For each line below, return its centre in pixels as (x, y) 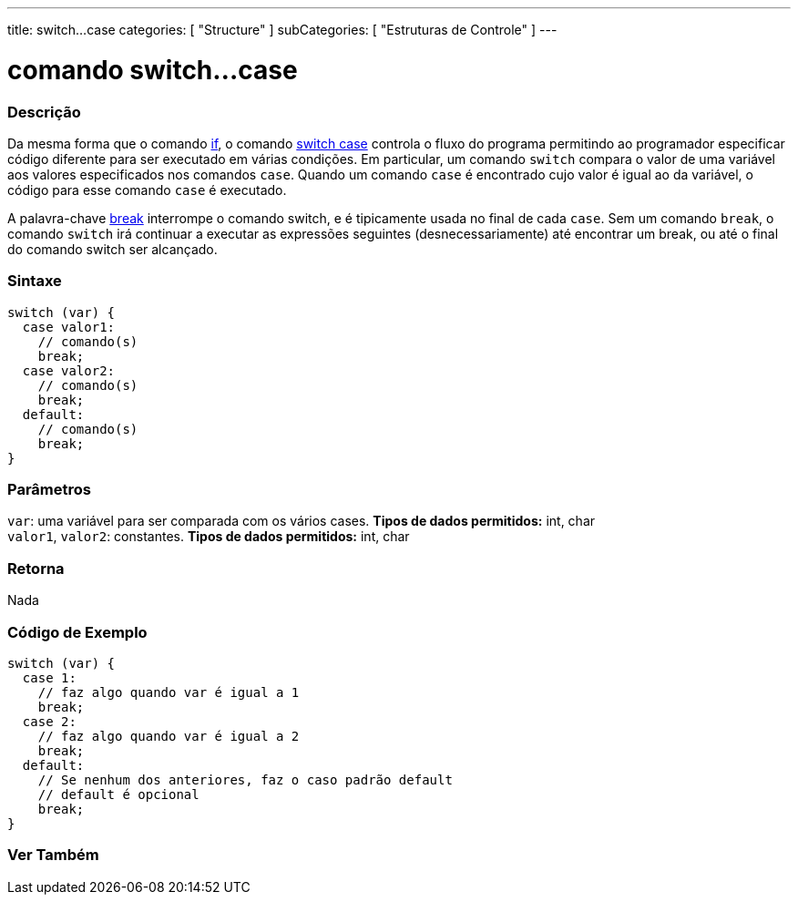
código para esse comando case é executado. (147, 190)
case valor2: (69, 370)
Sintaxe (35, 281)
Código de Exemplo (77, 632)
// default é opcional (118, 794)
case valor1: (69, 327)
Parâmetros (49, 489)
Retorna (36, 568)
